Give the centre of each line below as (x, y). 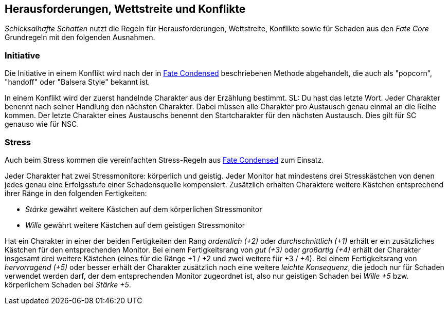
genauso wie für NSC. (42, 124)
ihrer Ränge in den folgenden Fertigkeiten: (76, 193)
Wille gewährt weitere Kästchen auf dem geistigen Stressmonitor (135, 225)
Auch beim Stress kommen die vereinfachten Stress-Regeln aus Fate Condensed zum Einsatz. (164, 160)
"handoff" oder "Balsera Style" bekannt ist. (77, 82)
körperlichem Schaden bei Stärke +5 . (68, 284)
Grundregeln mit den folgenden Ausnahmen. (80, 37)
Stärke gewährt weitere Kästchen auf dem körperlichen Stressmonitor (144, 209)
